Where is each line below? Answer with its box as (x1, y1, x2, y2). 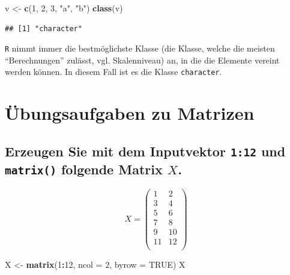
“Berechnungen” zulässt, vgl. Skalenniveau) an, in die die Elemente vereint (5, 53, 280, 66)
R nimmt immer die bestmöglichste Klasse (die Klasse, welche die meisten (5, 42, 275, 55)
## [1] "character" (5, 24, 82, 33)
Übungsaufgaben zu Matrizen (5, 101, 255, 125)
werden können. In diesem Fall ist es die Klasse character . (5, 65, 222, 78)
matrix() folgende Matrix (5, 159, 163, 178)
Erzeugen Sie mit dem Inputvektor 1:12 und (5, 141, 286, 160)
